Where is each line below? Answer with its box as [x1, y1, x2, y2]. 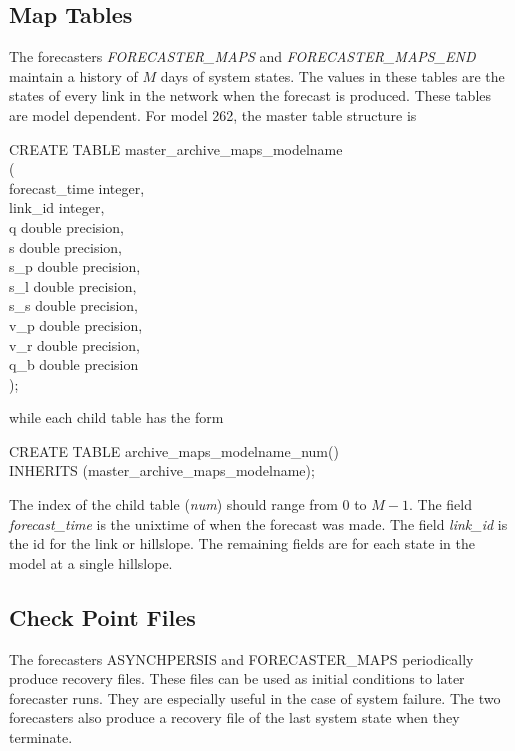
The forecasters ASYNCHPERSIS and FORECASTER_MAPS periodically [9, 648, 474, 669]
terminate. [9, 727, 73, 748]
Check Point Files [9, 601, 196, 632]
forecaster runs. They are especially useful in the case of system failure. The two [9, 687, 501, 708]
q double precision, [9, 216, 124, 237]
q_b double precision [9, 354, 139, 375]
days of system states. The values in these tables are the [160, 65, 505, 86]
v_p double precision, [9, 314, 143, 335]
